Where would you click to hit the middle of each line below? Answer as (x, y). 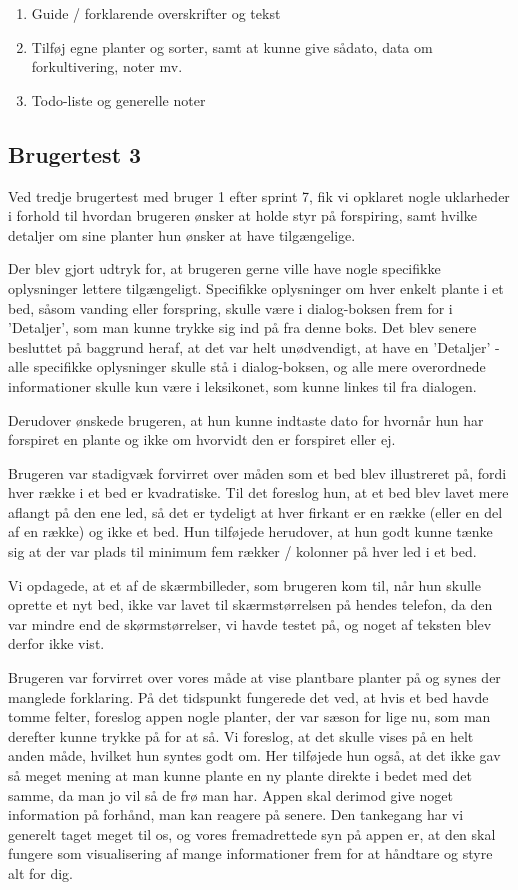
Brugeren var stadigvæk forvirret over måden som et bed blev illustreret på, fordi (257, 472)
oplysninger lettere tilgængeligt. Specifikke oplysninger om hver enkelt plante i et (256, 287)
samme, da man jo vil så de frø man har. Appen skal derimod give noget (230, 794)
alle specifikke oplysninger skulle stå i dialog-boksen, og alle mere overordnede (247, 366)
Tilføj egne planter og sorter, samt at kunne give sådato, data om (232, 46)
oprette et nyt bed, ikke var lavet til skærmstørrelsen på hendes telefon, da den (250, 604)
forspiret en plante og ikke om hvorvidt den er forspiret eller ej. (202, 439)
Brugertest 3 (75, 153)
